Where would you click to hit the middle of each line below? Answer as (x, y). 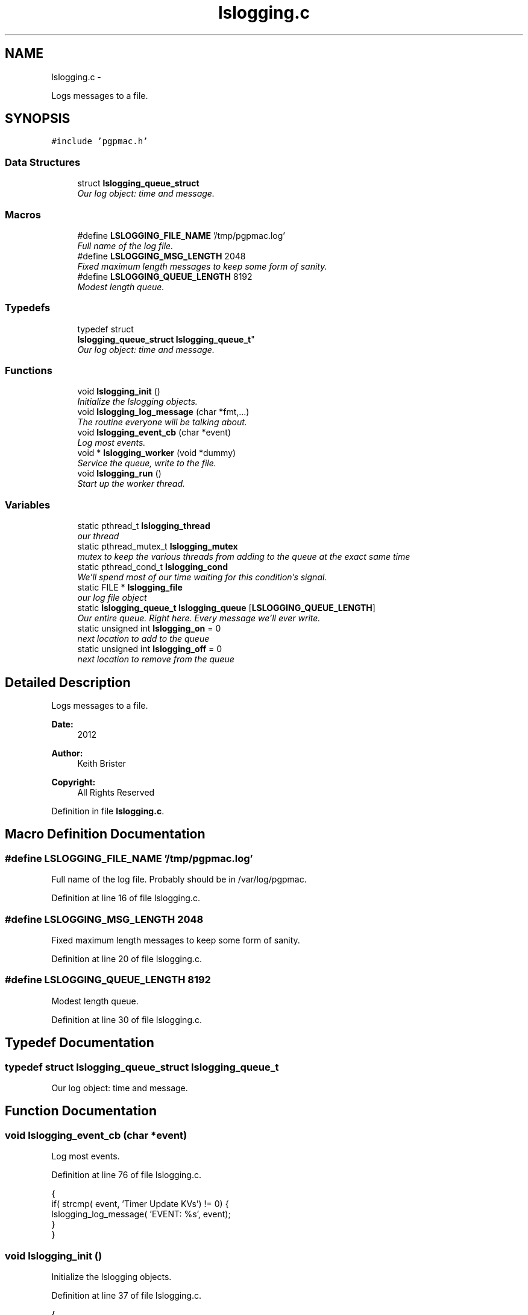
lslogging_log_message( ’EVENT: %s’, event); (141, 1214)
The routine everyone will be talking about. (162, 422)
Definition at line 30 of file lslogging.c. (127, 1019)
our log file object (112, 598)
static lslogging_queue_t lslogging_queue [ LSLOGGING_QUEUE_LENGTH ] (226, 608)
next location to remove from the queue (156, 659)
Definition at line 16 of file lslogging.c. (126, 898)
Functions (29, 371)
